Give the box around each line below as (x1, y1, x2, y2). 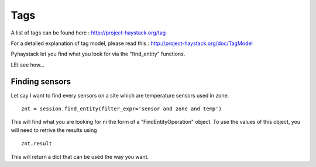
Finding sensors (11, 76, 71, 86)
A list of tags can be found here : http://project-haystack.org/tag (11, 29, 166, 36)
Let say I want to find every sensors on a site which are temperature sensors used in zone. (11, 92, 229, 99)
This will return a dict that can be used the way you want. (11, 153, 149, 160)
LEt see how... (11, 61, 45, 68)
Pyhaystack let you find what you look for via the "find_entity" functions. (11, 50, 186, 58)
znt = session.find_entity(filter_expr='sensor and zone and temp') (21, 106, 222, 112)
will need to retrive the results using (11, 126, 97, 134)
